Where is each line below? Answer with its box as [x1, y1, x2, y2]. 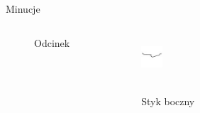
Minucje [6, 1, 40, 16]
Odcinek [34, 35, 70, 50]
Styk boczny [141, 93, 195, 108]
